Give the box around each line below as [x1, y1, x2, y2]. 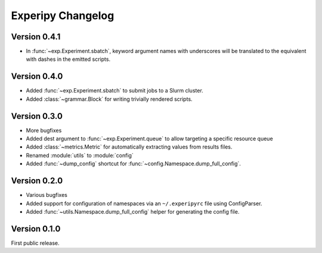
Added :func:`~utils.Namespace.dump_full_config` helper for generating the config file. [26, 208, 240, 215]
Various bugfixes [26, 192, 68, 199]
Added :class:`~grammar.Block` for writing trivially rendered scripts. [26, 95, 193, 103]
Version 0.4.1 [11, 32, 61, 42]
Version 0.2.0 [11, 176, 63, 186]
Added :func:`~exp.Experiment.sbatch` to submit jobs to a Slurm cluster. [26, 87, 204, 94]
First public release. [11, 239, 60, 246]
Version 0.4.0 [11, 72, 63, 82]
